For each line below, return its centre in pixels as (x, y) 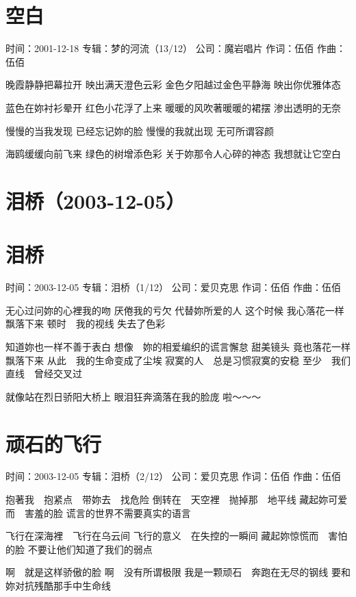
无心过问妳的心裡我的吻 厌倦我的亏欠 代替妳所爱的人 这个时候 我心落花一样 (175, 310)
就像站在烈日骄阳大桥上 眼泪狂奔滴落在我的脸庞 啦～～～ (133, 396)
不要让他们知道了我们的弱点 (90, 549)
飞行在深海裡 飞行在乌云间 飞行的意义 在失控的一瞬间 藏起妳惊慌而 (162, 536)
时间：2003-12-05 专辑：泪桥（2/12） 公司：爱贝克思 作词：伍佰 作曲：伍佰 (173, 476)
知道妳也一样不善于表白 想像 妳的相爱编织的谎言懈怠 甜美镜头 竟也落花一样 (178, 346)
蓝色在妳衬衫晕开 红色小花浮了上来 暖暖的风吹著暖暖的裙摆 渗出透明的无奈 (173, 107)
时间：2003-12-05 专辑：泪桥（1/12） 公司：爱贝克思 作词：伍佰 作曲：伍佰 (173, 287)
